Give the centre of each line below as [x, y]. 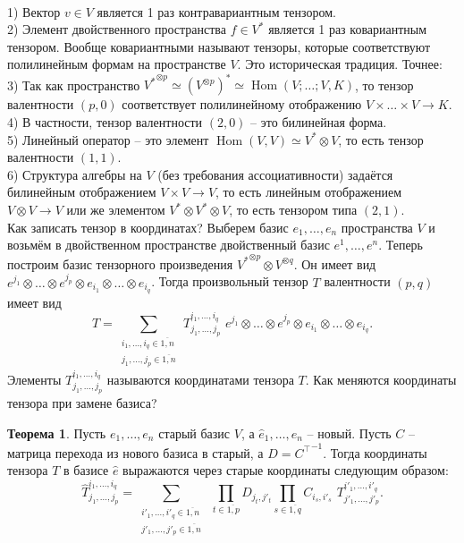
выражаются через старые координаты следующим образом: [286, 470]
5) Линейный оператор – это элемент [108, 139]
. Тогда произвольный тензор [230, 281]
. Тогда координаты [375, 452]
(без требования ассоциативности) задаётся [275, 174]
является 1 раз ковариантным [348, 29]
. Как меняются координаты [381, 379]
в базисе [86, 470]
